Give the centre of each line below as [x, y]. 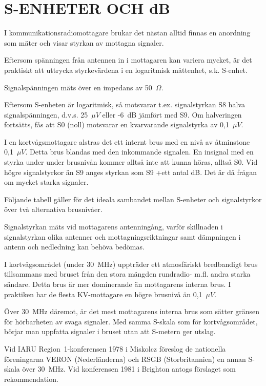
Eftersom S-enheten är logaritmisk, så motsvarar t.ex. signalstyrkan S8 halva [125, 104]
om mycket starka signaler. [46, 182]
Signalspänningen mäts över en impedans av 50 [78, 87]
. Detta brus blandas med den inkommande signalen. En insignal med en [139, 152]
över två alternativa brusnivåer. [53, 209]
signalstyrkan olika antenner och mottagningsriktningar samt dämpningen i [122, 236]
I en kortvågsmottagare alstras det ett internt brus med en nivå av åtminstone [127, 141]
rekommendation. [31, 379]
